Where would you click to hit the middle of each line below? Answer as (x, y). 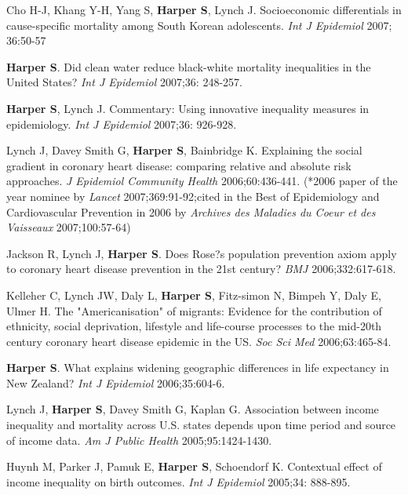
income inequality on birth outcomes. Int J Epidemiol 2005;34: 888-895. (178, 481)
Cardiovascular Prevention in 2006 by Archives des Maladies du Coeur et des (191, 211)
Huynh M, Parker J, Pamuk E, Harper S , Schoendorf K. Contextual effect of (194, 466)
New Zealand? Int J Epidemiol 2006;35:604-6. (116, 382)
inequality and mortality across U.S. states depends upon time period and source (201, 425)
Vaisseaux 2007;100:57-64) (69, 227)
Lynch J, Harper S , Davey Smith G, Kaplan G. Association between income (193, 409)
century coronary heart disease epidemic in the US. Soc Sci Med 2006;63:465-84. (199, 341)
